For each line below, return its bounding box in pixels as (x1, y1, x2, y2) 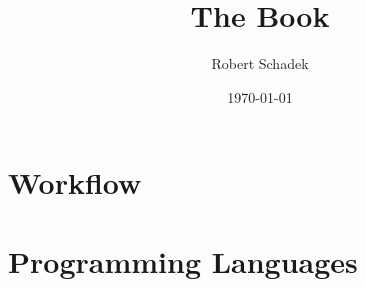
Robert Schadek (211, 53, 309, 74)
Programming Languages (8, 240, 358, 281)
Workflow (8, 162, 142, 203)
